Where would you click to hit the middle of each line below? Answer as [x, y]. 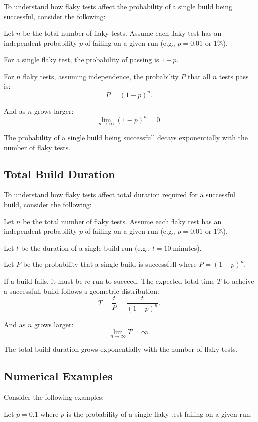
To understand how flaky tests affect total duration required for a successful [120, 195]
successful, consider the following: [55, 16]
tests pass [234, 76]
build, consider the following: [48, 204]
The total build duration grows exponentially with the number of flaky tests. [121, 349]
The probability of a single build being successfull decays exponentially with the [126, 137]
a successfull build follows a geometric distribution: [82, 291]
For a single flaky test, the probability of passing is [82, 59]
